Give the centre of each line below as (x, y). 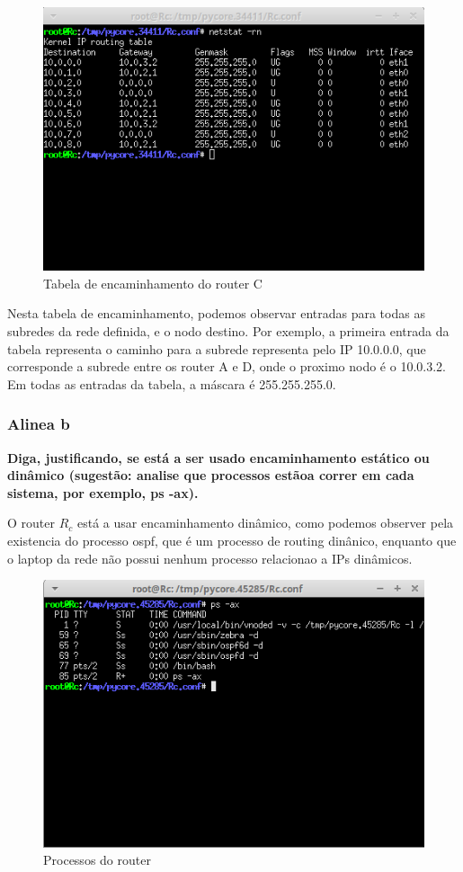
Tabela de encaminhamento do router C (153, 283)
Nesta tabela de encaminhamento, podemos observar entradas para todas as (216, 313)
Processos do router (97, 860)
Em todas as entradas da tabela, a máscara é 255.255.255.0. (172, 383)
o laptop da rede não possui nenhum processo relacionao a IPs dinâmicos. (210, 558)
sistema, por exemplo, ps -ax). (103, 492)
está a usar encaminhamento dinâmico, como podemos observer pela (265, 523)
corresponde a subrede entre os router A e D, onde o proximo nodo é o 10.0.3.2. (227, 366)
